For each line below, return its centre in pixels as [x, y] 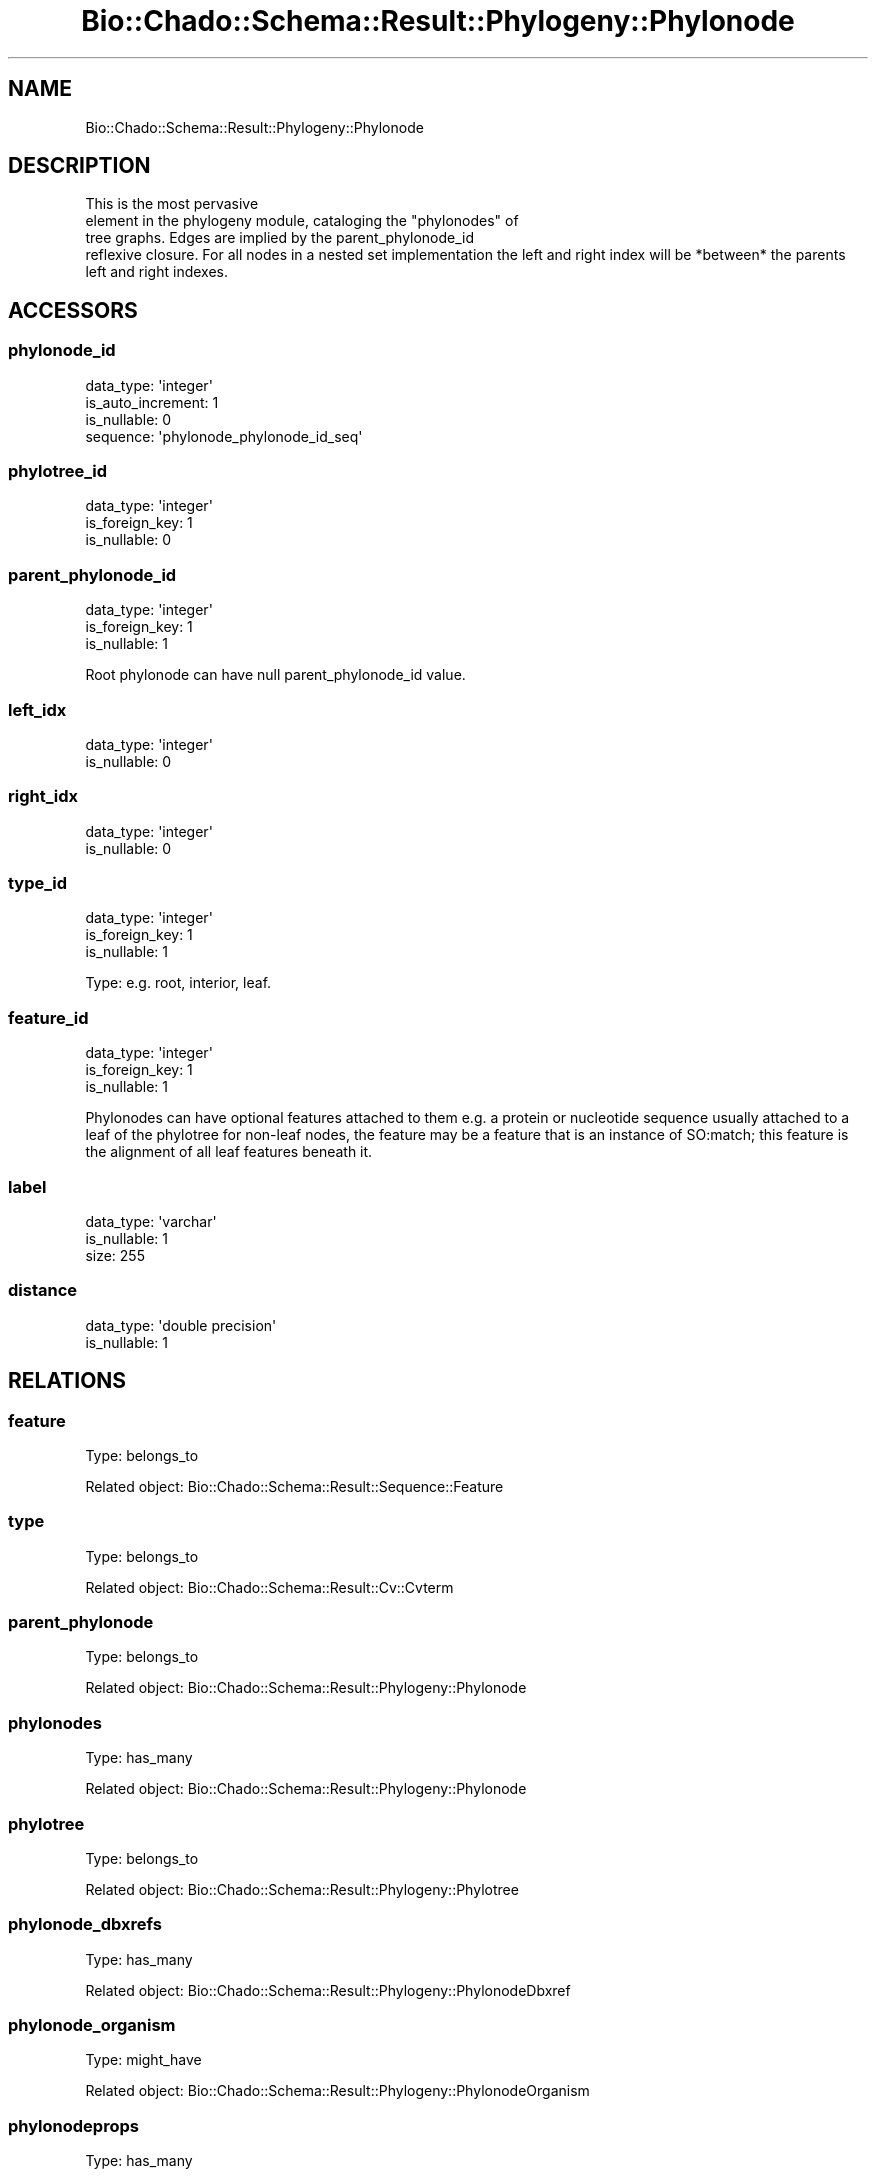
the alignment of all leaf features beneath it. [229, 1152]
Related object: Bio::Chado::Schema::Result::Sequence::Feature [294, 1486]
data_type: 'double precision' [181, 1325]
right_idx [43, 796]
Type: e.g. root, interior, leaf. [178, 983]
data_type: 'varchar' [151, 1221]
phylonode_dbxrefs [85, 1924]
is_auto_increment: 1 [152, 402]
